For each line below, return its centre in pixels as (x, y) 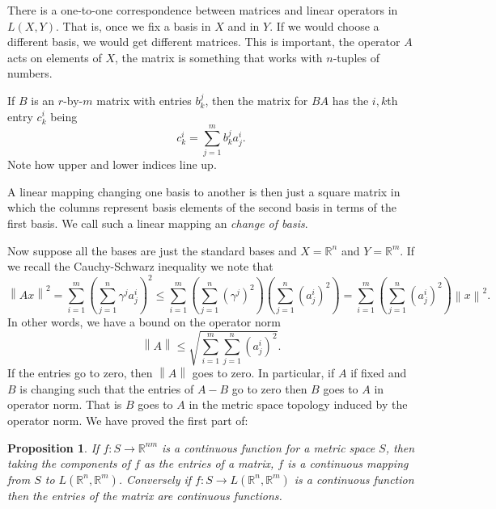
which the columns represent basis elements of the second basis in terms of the (202, 207)
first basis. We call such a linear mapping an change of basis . (158, 223)
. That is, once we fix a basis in (133, 25)
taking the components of (69, 463)
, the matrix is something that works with (219, 57)
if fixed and (379, 373)
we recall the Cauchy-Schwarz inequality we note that (140, 266)
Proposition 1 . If (53, 447)
